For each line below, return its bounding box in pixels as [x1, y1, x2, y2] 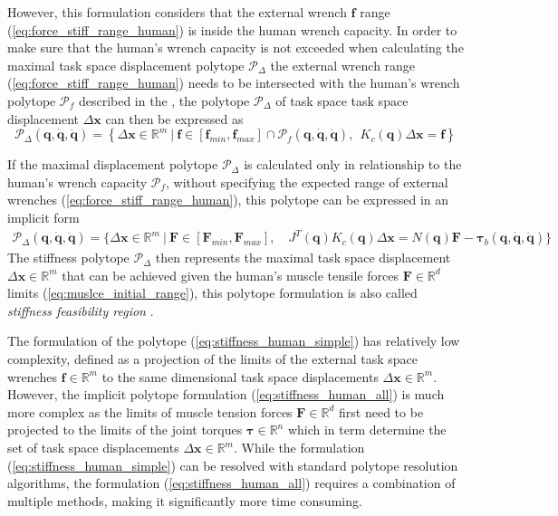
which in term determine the [287, 420, 447, 439]
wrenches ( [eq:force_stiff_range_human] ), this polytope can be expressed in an [7, 190, 449, 209]
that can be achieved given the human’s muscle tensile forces [62, 265, 399, 284]
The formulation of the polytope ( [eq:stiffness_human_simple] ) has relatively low [7, 331, 460, 350]
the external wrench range [270, 55, 416, 74]
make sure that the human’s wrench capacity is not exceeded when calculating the [7, 38, 464, 57]
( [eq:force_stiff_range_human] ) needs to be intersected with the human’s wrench [7, 73, 460, 92]
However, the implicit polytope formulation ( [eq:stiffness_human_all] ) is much [7, 385, 445, 404]
